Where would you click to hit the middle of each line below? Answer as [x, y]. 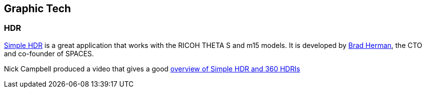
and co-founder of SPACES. [49, 53]
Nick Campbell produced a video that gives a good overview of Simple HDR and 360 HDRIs [152, 69]
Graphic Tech [37, 9]
